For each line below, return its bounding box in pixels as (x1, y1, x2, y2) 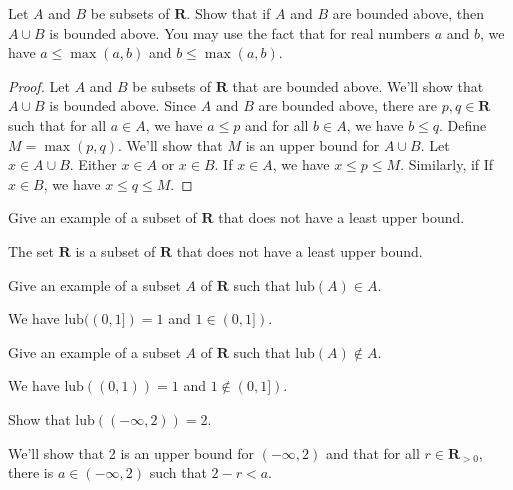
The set (8, 240, 54, 261)
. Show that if (186, 3, 271, 23)
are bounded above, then (332, 3, 485, 23)
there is (8, 462, 54, 483)
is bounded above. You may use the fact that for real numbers (49, 22, 431, 43)
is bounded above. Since (49, 95, 197, 116)
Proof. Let (8, 75, 70, 96)
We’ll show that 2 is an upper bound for (8, 442, 255, 463)
